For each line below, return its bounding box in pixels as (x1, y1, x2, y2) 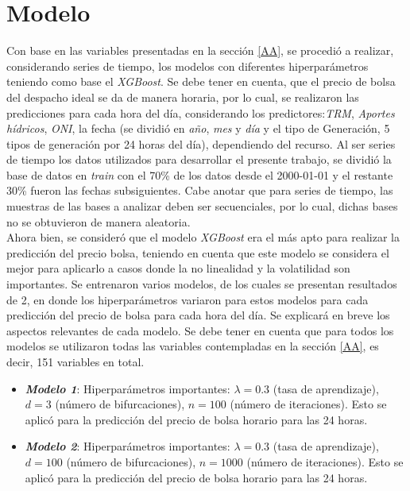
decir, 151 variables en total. (6, 354, 145, 369)
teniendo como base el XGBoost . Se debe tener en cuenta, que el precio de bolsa (6, 73, 396, 90)
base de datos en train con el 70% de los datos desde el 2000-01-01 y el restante (6, 166, 393, 183)
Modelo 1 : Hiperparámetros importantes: (25, 380, 230, 396)
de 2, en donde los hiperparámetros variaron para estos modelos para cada (6, 291, 369, 307)
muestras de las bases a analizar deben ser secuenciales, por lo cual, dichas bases (6, 198, 398, 215)
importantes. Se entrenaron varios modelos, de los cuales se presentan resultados (6, 276, 397, 292)
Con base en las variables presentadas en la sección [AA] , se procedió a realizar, (6, 42, 394, 59)
